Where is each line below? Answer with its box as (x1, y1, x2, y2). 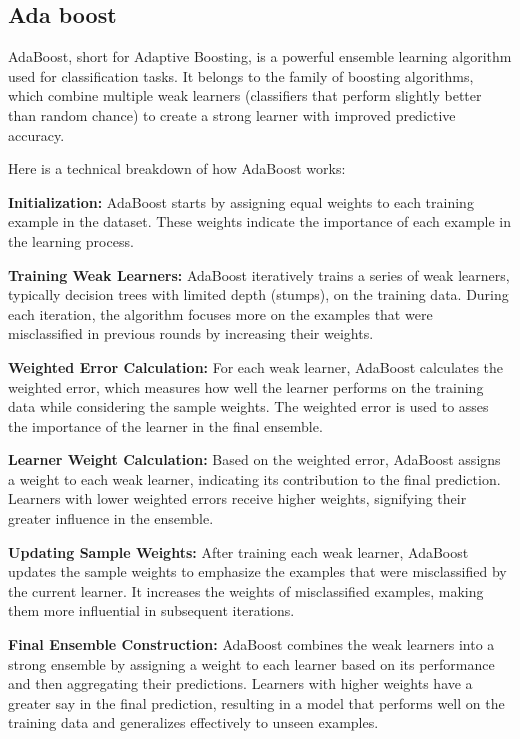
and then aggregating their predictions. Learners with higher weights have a (8, 673, 473, 694)
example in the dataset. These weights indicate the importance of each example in (8, 211, 512, 232)
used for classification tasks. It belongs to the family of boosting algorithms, (8, 65, 474, 86)
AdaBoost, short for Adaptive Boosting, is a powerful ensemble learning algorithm (8, 46, 512, 67)
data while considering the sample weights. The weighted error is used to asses (8, 396, 489, 417)
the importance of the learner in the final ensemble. (8, 415, 323, 436)
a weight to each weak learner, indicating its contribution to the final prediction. (8, 468, 501, 489)
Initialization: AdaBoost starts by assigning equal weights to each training (8, 191, 474, 212)
